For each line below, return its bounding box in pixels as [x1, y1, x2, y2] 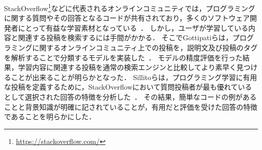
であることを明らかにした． [4, 111, 96, 122]
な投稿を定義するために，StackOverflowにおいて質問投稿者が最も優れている [4, 82, 252, 92]
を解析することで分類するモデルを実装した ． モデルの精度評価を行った [4, 52, 243, 62]
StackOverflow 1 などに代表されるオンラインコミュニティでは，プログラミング [4, 2, 255, 13]
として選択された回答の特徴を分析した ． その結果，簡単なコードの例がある [4, 92, 257, 102]
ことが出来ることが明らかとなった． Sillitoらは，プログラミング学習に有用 [11, 71, 257, 82]
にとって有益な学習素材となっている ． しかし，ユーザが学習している [18, 22, 248, 33]
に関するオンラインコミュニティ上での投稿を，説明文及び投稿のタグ [32, 42, 258, 53]
